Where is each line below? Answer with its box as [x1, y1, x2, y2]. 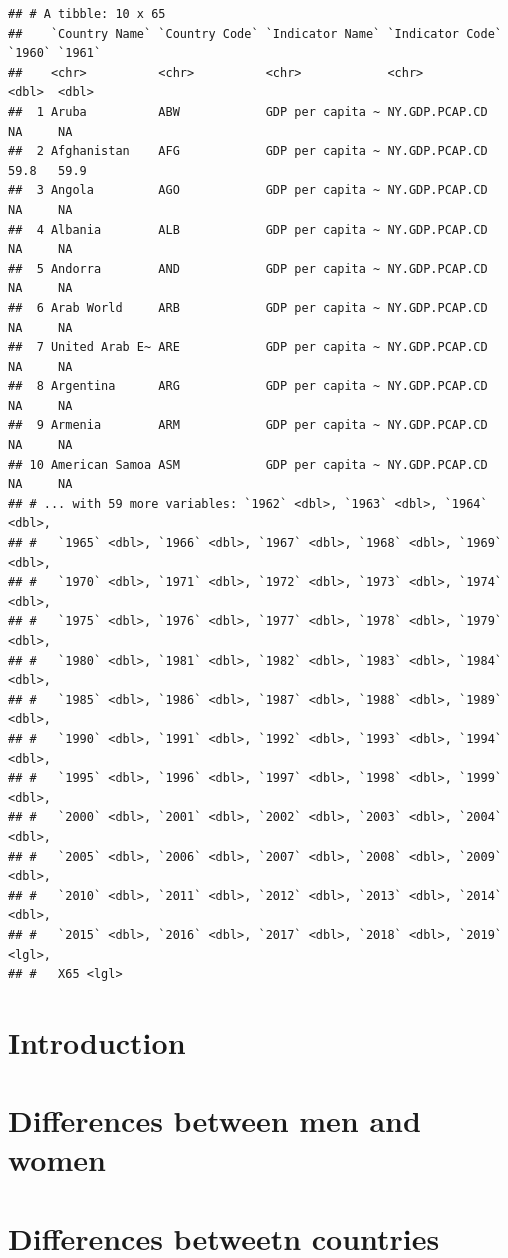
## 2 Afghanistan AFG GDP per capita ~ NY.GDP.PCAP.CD [8, 144, 488, 159]
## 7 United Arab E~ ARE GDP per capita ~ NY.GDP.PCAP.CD [8, 340, 488, 355]
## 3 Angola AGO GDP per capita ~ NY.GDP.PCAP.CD [8, 183, 488, 198]
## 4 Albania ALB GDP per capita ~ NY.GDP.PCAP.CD [8, 222, 488, 237]
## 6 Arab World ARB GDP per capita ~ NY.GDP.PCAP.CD [8, 300, 488, 315]
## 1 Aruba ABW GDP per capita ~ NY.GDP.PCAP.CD [8, 104, 488, 119]
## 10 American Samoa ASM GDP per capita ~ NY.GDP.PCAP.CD [8, 457, 488, 472]
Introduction [8, 1021, 186, 1062]
